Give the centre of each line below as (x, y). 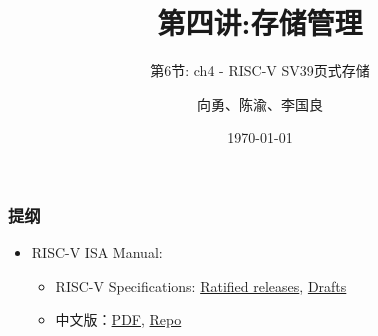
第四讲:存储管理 (260, 22)
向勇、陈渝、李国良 (260, 103)
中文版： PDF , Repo (118, 319)
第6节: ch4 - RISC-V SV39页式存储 (260, 70)
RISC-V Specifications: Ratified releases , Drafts (201, 285)
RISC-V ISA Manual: (97, 252)
